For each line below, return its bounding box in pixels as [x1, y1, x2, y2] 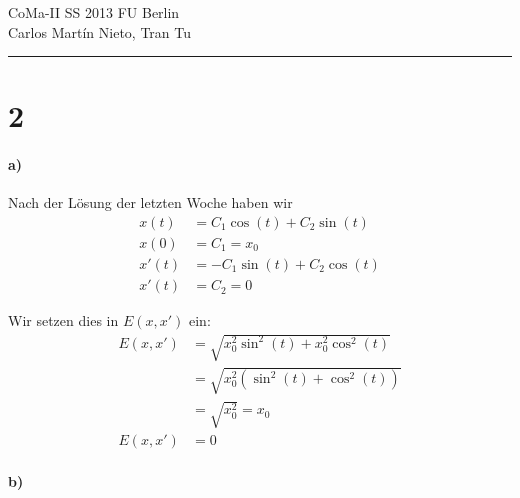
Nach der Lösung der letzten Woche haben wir [8, 192, 293, 213]
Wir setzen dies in [8, 310, 119, 331]
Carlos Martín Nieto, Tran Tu [8, 21, 191, 42]
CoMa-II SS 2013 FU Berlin [8, 2, 180, 22]
